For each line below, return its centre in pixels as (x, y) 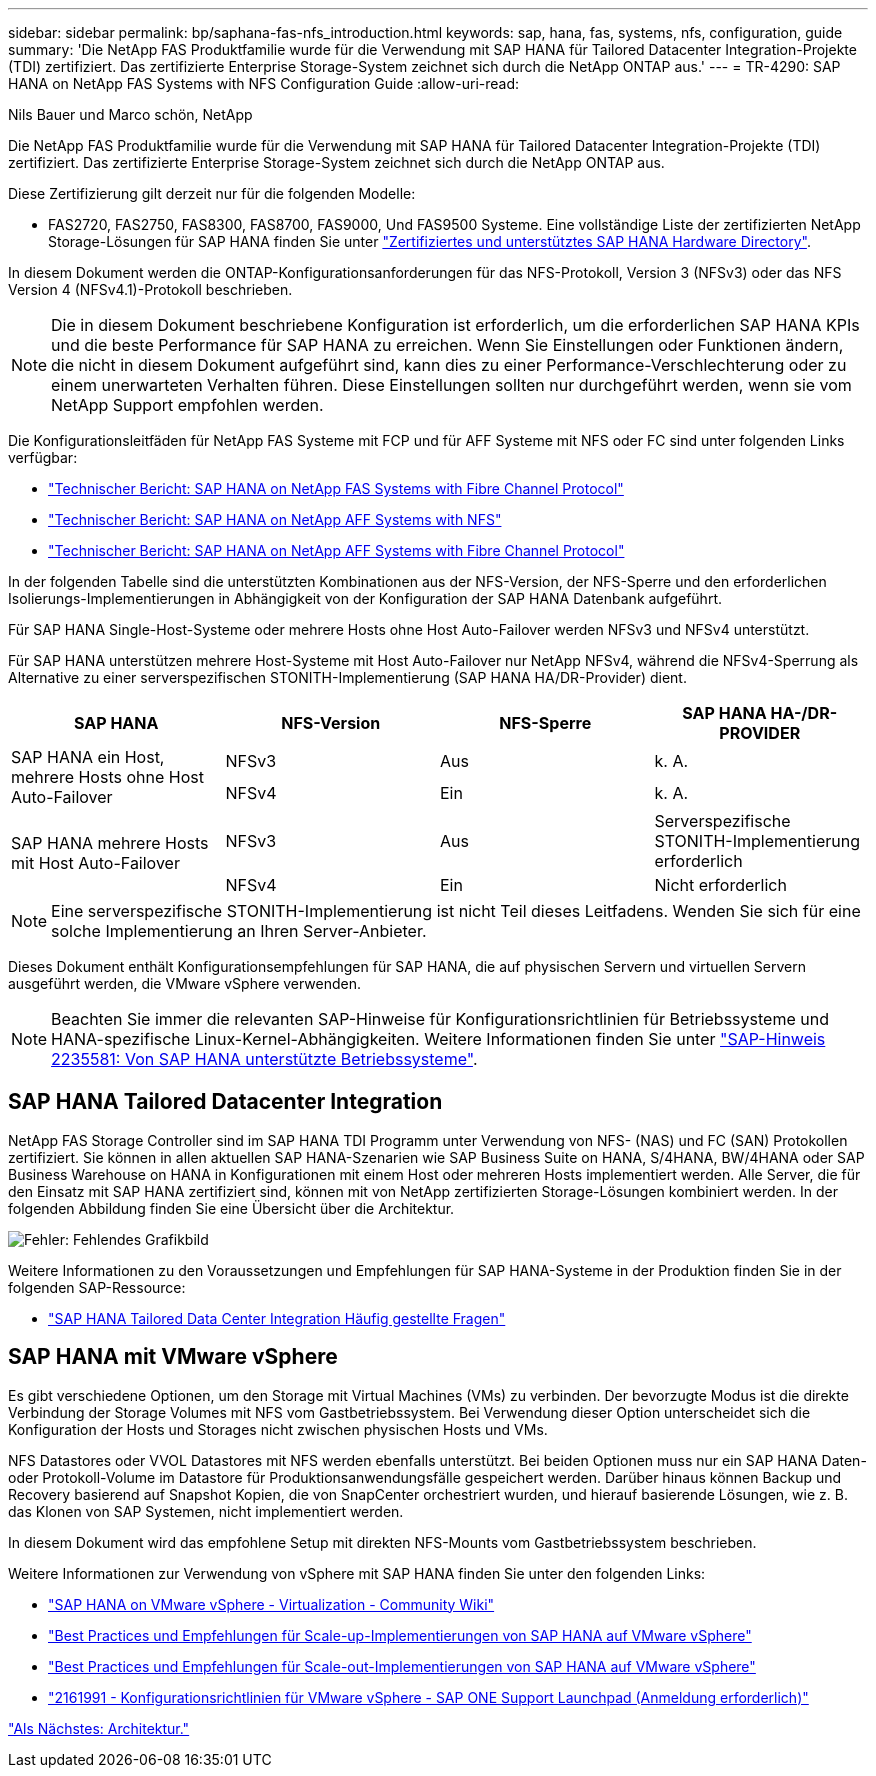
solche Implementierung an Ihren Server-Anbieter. (239, 931)
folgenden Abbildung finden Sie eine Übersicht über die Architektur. (231, 1208)
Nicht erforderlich (720, 885)
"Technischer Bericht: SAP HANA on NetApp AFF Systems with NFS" (275, 519)
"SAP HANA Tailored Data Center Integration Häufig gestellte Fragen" (277, 1318)
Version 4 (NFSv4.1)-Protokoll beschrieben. (150, 289)
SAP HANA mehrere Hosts (110, 843)
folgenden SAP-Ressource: (97, 1287)
